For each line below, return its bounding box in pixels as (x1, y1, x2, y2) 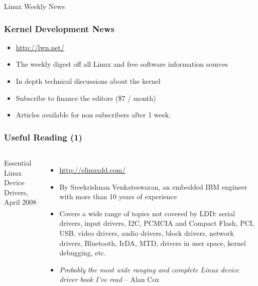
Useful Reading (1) (4, 130, 82, 143)
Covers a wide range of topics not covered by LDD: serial (59, 208, 235, 218)
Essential (4, 158, 32, 168)
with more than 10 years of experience (59, 191, 177, 202)
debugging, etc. (59, 247, 106, 258)
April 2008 (4, 197, 37, 207)
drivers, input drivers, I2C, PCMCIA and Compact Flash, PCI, (59, 218, 254, 228)
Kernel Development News (4, 22, 114, 35)
